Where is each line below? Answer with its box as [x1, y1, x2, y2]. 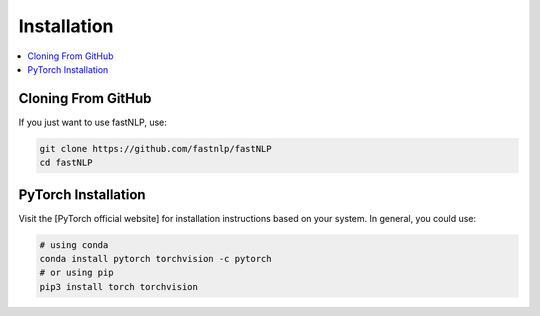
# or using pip [39, 267, 114, 279]
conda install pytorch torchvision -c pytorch [39, 253, 272, 265]
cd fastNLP [39, 157, 93, 169]
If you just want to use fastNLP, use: [18, 116, 167, 128]
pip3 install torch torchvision [39, 281, 199, 292]
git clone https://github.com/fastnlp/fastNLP [39, 143, 272, 154]
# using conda [39, 239, 109, 250]
